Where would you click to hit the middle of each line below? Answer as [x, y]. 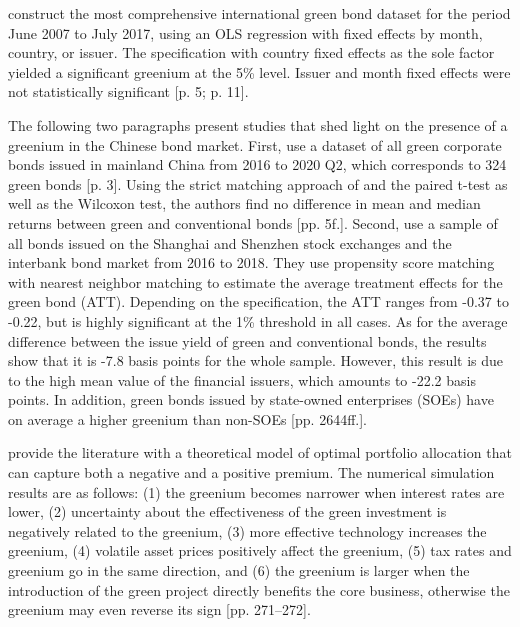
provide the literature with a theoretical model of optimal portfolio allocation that [260, 452]
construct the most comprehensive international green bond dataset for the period [259, 13]
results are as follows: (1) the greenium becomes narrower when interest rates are [256, 491]
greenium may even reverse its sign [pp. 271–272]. [159, 609]
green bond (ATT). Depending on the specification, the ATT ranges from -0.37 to [258, 301]
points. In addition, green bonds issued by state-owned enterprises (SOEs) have [251, 399]
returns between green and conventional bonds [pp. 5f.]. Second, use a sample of [253, 222]
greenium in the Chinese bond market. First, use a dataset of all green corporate [255, 144]
